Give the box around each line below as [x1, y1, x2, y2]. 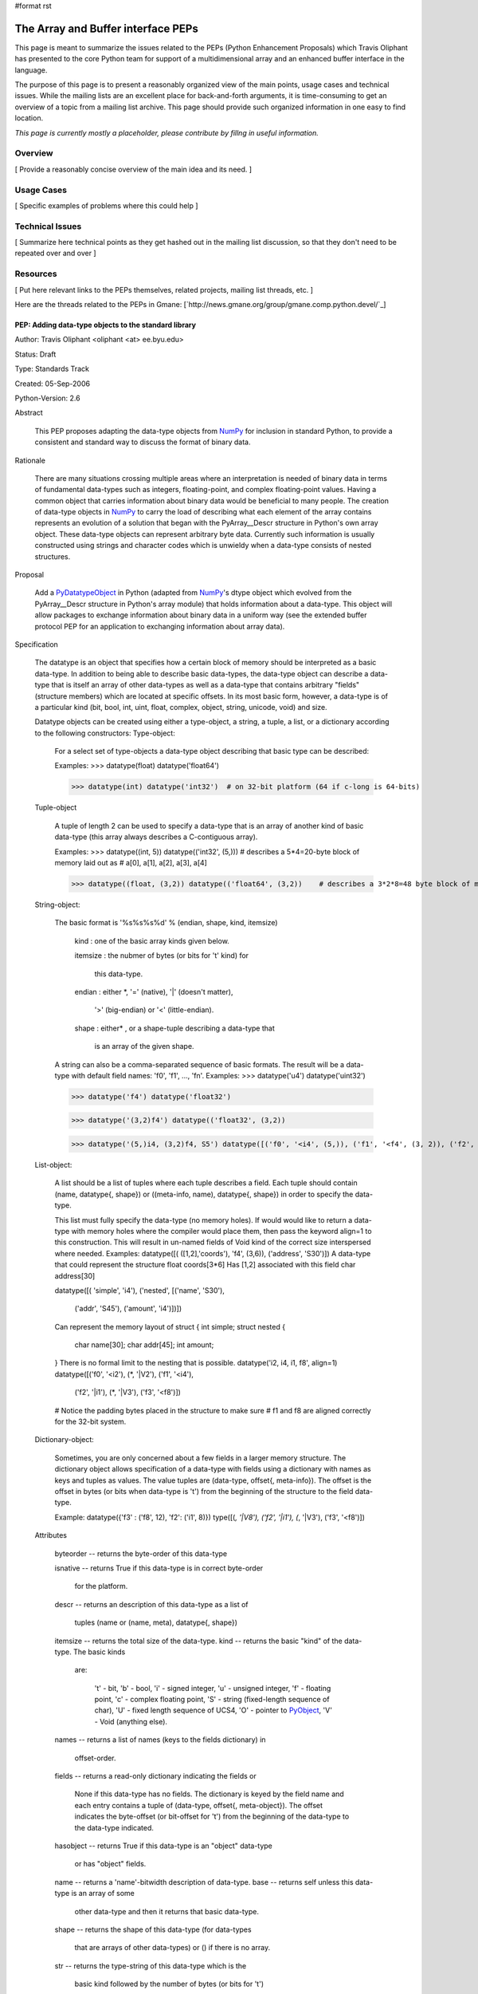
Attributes [34, 1531, 68, 1540]
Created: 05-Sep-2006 [14, 379, 91, 388]
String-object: [34, 900, 80, 909]
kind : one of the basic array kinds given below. [74, 936, 230, 945]
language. [14, 65, 48, 75]
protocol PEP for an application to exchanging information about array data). [34, 621, 285, 631]
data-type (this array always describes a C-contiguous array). [54, 832, 258, 841]
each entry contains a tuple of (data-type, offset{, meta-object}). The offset [74, 1800, 323, 1810]
